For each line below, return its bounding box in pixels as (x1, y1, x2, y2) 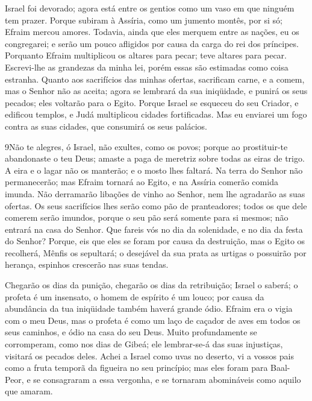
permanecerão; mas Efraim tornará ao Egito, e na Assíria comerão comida (5, 175, 278, 188)
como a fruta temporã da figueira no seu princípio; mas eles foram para (5, 361, 268, 374)
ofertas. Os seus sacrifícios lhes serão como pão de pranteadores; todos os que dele (5, 199, 307, 212)
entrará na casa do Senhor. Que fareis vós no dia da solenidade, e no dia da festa (5, 223, 303, 235)
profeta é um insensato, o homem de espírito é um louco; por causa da (5, 290, 264, 303)
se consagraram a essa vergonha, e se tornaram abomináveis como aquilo (33, 373, 301, 385)
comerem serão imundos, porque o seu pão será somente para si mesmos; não (5, 211, 289, 224)
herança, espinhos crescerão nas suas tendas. (5, 258, 169, 271)
